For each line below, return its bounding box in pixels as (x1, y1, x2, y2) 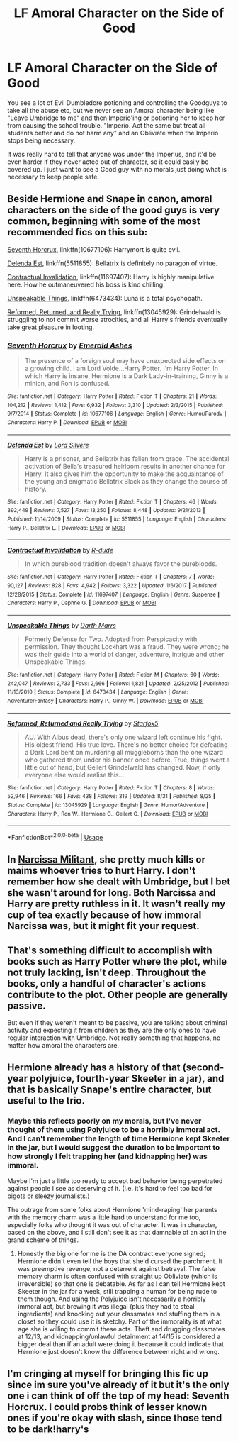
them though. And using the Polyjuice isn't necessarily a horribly (17, 1294, 207, 1303)
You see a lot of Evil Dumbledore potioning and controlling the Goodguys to (7, 98, 227, 107)
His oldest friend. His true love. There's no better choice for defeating (24, 740, 228, 749)
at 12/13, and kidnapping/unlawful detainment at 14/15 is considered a (17, 1332, 221, 1341)
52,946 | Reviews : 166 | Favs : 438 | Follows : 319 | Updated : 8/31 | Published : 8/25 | (7, 793, 216, 800)
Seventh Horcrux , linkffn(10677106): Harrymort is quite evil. (7, 245, 181, 253)
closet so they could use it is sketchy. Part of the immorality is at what (17, 1317, 222, 1326)
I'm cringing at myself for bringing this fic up (7, 1368, 209, 1380)
